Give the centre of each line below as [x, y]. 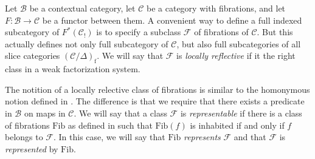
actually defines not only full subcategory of [87, 43]
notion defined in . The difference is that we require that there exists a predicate [155, 101]
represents [202, 137]
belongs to [24, 137]
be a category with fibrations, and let [216, 8]
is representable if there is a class [241, 113]
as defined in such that [110, 125]
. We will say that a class [120, 113]
